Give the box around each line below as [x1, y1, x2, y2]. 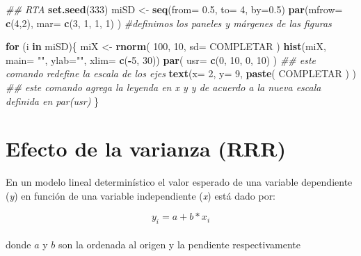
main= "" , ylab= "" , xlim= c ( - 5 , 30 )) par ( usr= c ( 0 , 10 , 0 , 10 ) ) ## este [6, 52, 316, 67]
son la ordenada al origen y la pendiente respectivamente [58, 237, 300, 251]
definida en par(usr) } [6, 93, 99, 108]
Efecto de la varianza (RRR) [6, 134, 286, 163]
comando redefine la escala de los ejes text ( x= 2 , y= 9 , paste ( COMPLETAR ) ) [6, 66, 357, 81]
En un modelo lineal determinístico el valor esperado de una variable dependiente [6, 175, 353, 189]
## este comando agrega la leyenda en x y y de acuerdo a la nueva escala [6, 79, 321, 94]
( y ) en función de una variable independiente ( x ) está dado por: [6, 188, 276, 202]
